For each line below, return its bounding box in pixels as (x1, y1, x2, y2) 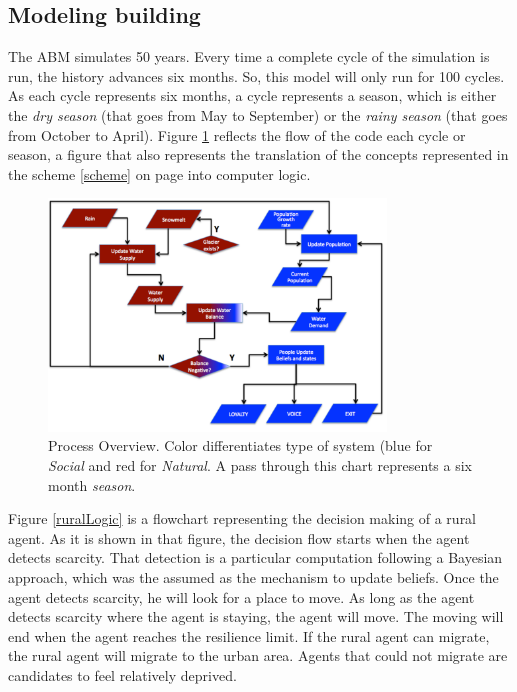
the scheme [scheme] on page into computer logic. (8, 163, 311, 184)
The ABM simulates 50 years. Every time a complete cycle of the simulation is (8, 46, 490, 67)
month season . (48, 474, 136, 495)
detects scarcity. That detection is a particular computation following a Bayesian (8, 547, 503, 568)
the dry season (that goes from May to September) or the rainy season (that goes (8, 104, 508, 125)
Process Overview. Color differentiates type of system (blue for (48, 435, 433, 456)
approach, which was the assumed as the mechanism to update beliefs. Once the (8, 567, 499, 588)
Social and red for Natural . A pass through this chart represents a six (48, 455, 472, 476)
